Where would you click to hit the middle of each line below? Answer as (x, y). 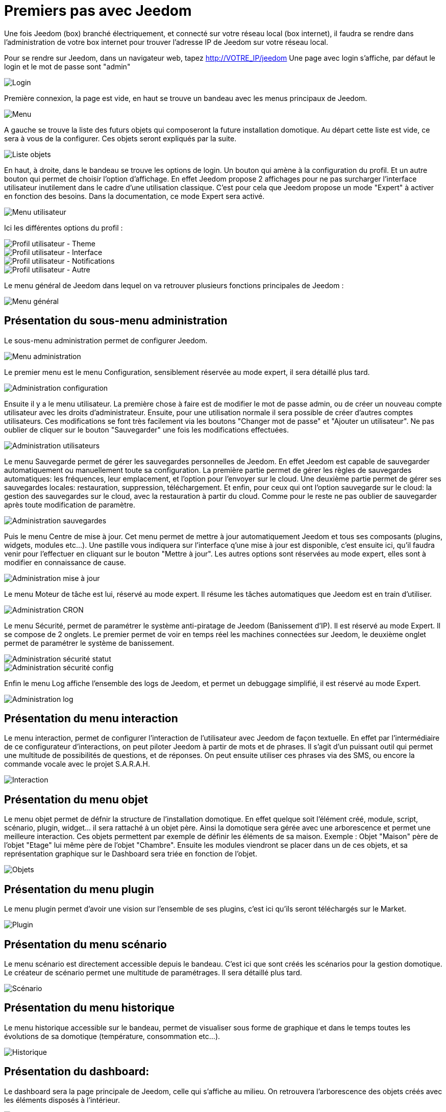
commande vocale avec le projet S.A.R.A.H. (77, 764)
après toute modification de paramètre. (70, 504)
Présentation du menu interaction (91, 719)
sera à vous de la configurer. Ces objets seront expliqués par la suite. (120, 138)
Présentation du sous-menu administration (116, 321)
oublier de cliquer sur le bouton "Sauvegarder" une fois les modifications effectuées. (146, 429)
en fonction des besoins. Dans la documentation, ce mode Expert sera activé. (134, 196)
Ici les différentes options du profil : (64, 228)
